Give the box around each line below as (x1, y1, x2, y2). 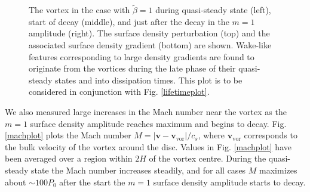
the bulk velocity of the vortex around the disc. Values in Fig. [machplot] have (5, 140, 291, 153)
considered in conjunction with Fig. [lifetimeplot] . (29, 85, 210, 98)
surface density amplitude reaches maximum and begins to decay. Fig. (30, 117, 287, 129)
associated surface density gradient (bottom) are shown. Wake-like (29, 39, 272, 51)
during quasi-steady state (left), (155, 4, 271, 16)
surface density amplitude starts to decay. (153, 175, 306, 188)
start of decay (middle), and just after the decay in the (29, 15, 229, 27)
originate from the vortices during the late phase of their (29, 62, 236, 75)
